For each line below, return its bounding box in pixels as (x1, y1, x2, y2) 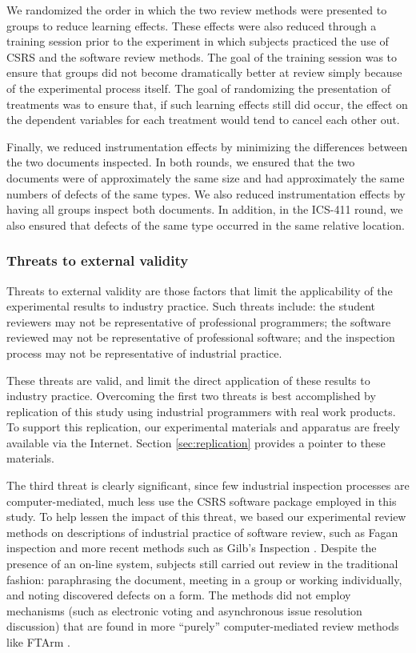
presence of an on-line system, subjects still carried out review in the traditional (6, 555, 398, 572)
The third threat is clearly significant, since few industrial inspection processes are (6, 477, 410, 494)
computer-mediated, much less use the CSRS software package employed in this (6, 492, 397, 509)
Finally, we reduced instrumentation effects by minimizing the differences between (6, 138, 408, 154)
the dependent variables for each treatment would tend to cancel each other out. (6, 111, 400, 128)
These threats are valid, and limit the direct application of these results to (6, 371, 370, 388)
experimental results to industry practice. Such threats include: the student (6, 298, 376, 314)
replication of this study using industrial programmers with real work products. (6, 403, 396, 419)
